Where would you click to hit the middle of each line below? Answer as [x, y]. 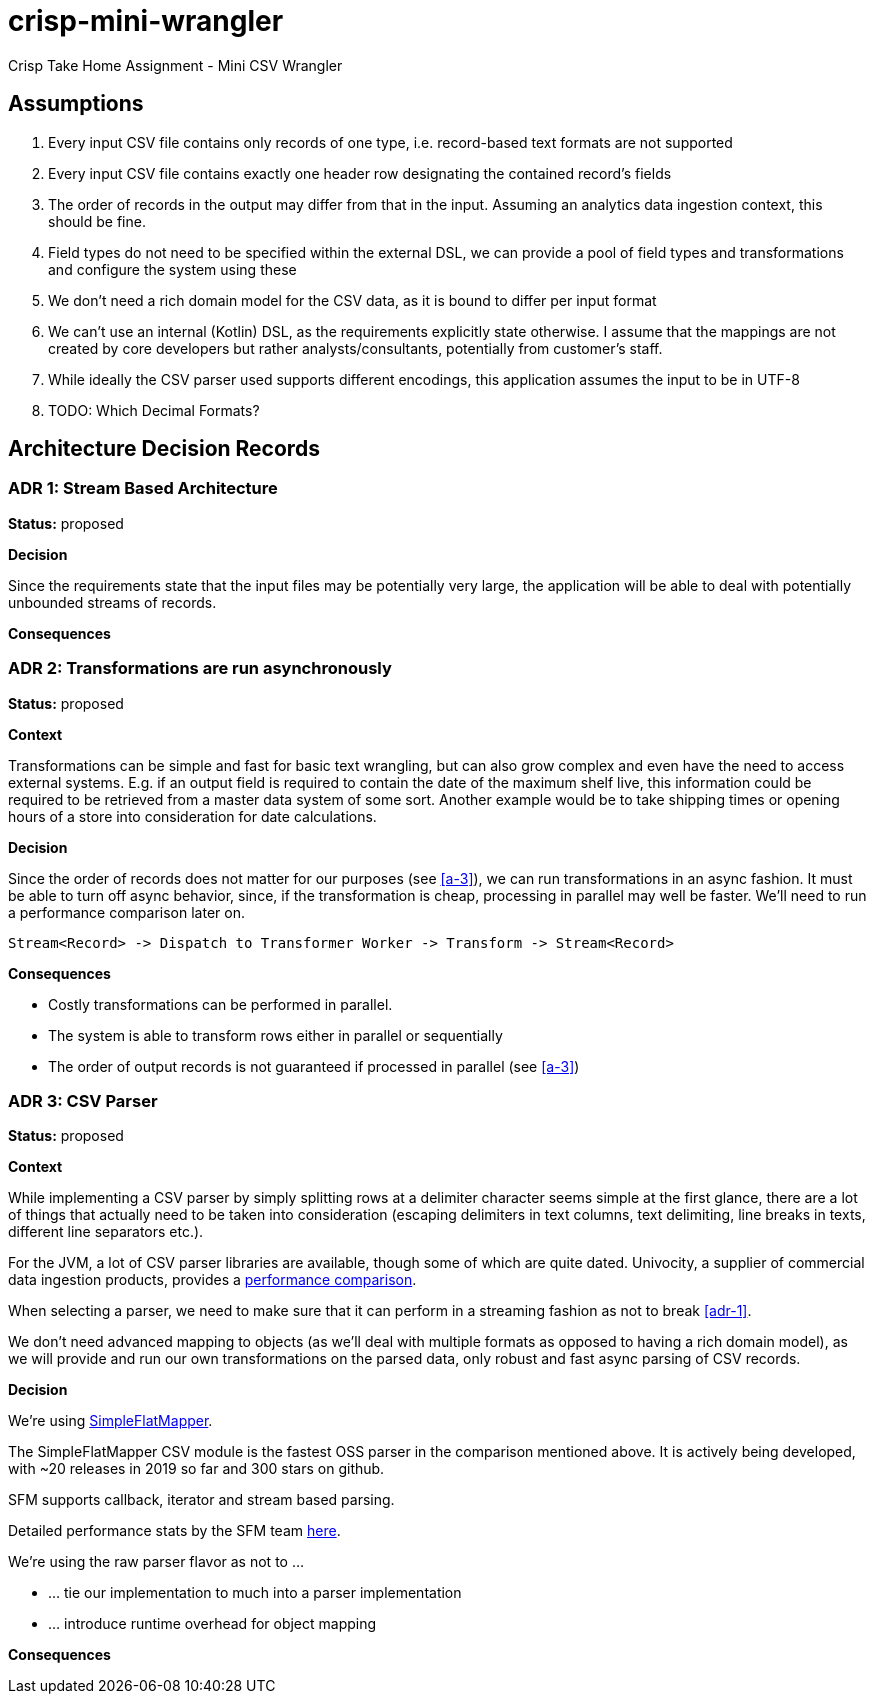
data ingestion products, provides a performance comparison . [212, 1280]
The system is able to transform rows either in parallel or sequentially [275, 1035]
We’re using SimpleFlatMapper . [110, 1421]
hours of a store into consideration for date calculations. [192, 816]
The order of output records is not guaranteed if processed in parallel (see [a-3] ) [314, 1066]
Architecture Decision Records [164, 449]
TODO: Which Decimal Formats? [154, 410]
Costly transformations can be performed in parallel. [220, 1004]
